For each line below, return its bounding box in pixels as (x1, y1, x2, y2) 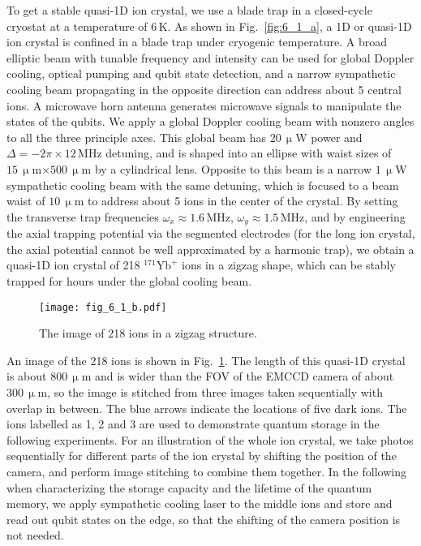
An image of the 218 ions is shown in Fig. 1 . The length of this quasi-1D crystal (6, 351, 406, 368)
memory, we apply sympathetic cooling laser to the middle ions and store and (6, 495, 393, 512)
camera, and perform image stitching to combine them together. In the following (6, 462, 406, 479)
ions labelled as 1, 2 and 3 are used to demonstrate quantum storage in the (6, 415, 380, 432)
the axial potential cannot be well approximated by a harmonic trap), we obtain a (6, 240, 415, 257)
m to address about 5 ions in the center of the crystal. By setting (74, 192, 398, 209)
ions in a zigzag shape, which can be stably (182, 256, 396, 273)
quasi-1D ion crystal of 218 (6, 256, 140, 273)
